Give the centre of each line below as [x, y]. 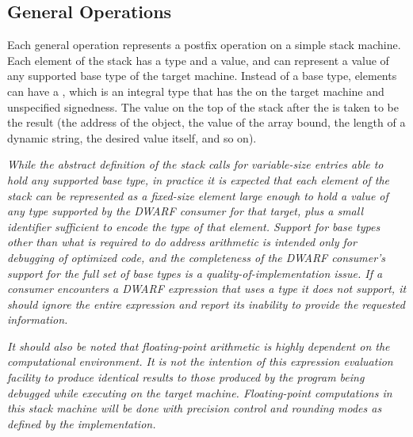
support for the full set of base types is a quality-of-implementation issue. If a [195, 273]
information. [38, 319]
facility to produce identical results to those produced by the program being [186, 377]
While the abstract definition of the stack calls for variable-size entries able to [195, 164]
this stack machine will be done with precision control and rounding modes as [195, 408]
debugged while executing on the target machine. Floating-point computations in [200, 392]
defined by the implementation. [82, 423]
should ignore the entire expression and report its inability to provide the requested [206, 304]
